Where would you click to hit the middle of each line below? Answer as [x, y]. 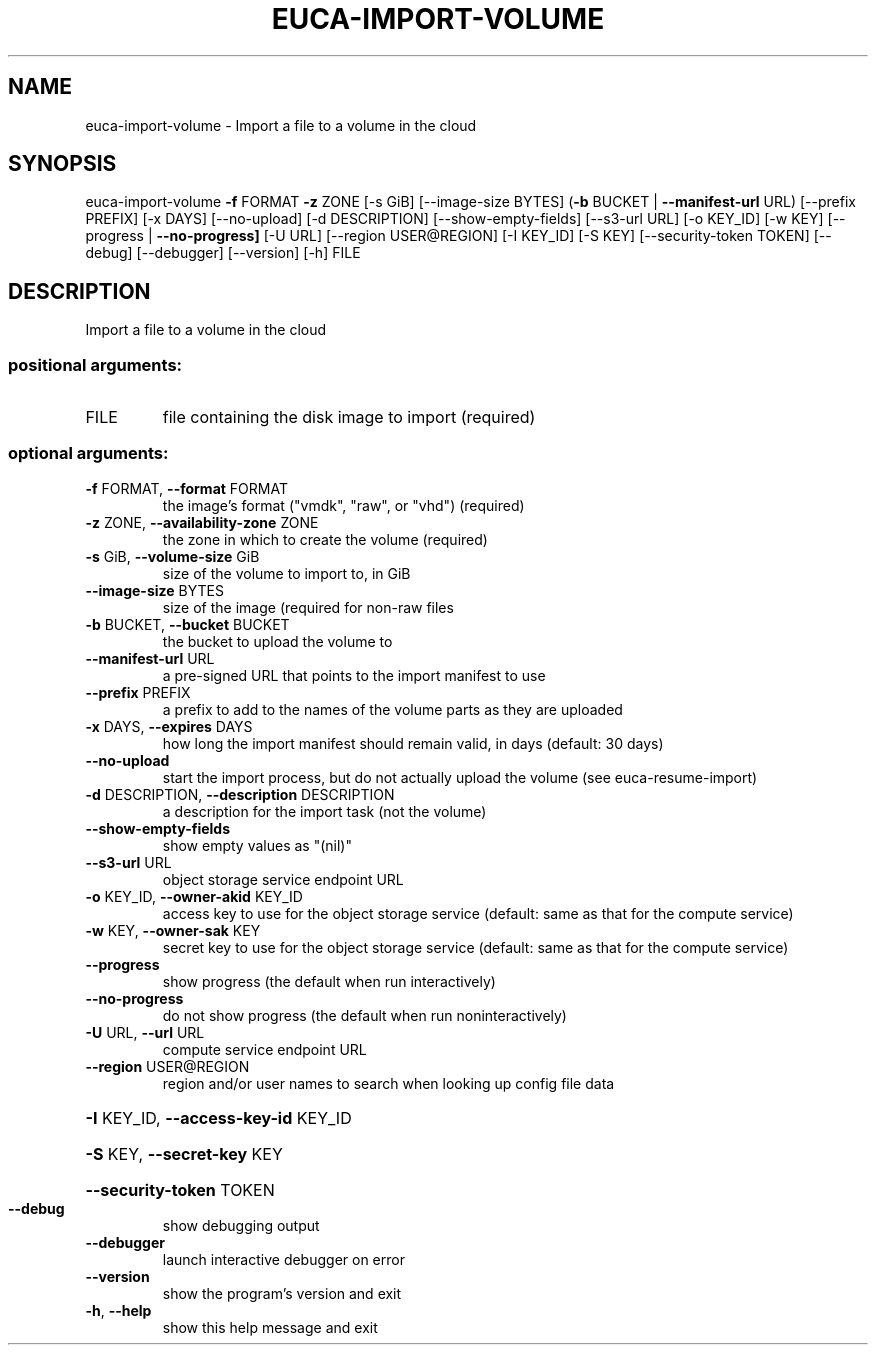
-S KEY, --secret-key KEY [184, 1153]
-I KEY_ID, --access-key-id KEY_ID [218, 1117]
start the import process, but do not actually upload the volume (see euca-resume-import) [460, 777]
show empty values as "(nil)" [257, 845]
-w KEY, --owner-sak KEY [173, 930]
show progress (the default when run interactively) [329, 981]
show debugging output [241, 1225]
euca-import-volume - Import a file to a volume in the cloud [281, 125]
